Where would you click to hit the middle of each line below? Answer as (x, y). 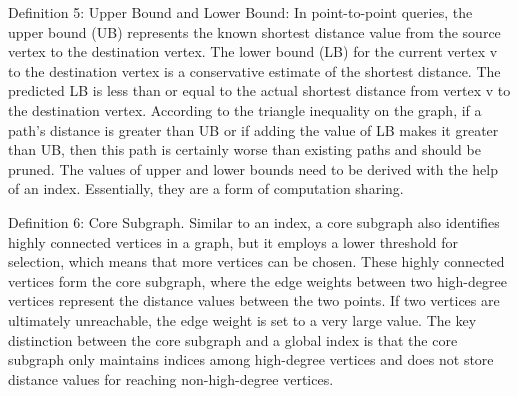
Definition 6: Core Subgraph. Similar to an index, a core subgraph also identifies (254, 221)
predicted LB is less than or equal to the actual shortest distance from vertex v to (259, 90)
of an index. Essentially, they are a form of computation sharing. (206, 188)
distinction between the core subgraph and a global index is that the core (233, 339)
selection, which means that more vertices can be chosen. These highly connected (256, 261)
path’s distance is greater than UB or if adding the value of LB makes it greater (253, 129)
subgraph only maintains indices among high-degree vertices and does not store (251, 359)
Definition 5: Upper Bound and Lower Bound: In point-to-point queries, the (240, 12)
